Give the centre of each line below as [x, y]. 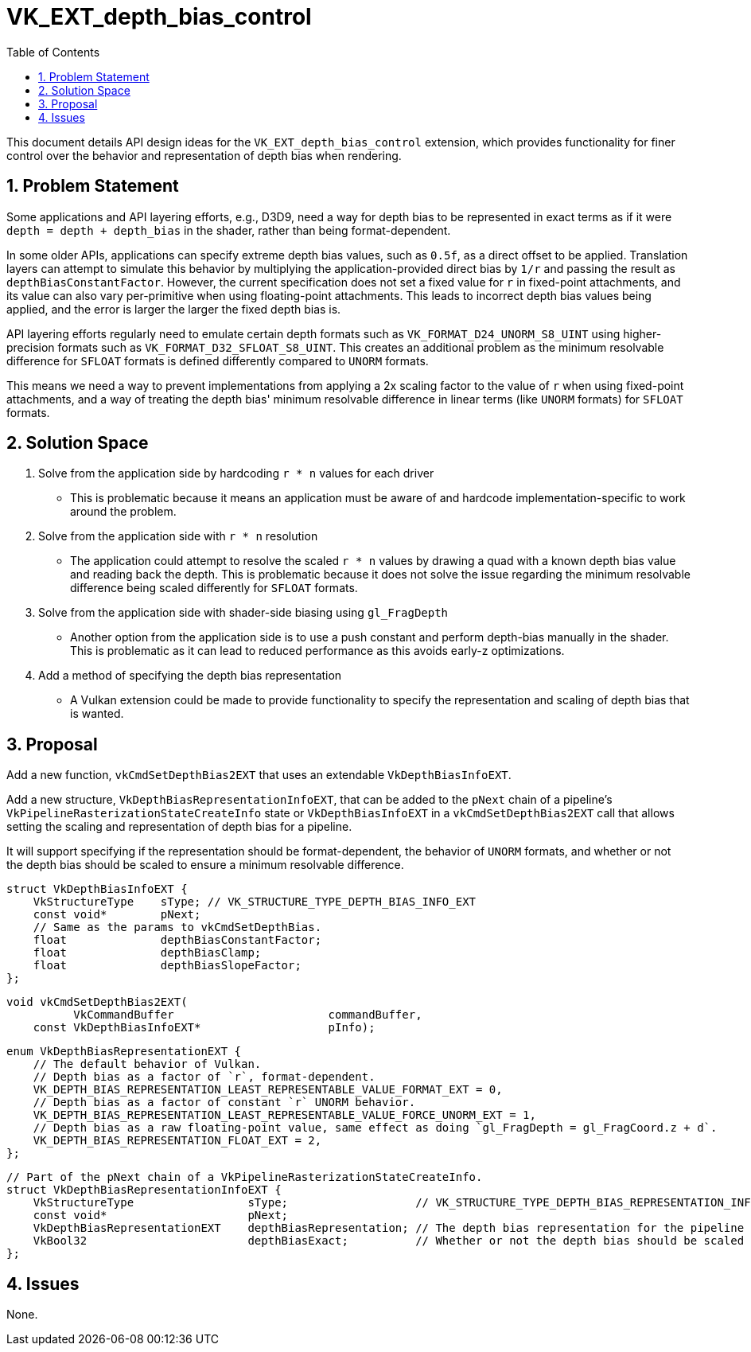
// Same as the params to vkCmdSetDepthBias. [177, 927]
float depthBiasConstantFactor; [177, 940]
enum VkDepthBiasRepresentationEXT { [124, 1052]
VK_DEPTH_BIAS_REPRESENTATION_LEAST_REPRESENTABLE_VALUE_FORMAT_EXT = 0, [268, 1090]
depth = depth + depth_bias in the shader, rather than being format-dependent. [229, 230]
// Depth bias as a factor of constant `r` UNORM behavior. [224, 1103]
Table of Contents [53, 52]
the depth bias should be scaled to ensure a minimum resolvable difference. [205, 865]
